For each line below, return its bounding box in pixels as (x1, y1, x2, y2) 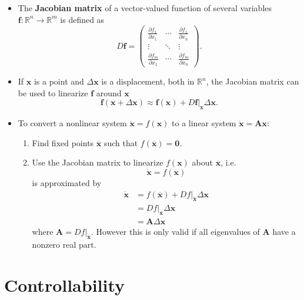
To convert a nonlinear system (18, 117, 127, 129)
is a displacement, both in (101, 75, 195, 87)
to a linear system (172, 117, 236, 129)
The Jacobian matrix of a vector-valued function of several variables (18, 2, 272, 14)
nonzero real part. (32, 238, 96, 251)
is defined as (60, 13, 105, 25)
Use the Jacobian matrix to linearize (32, 156, 163, 168)
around (96, 86, 122, 99)
